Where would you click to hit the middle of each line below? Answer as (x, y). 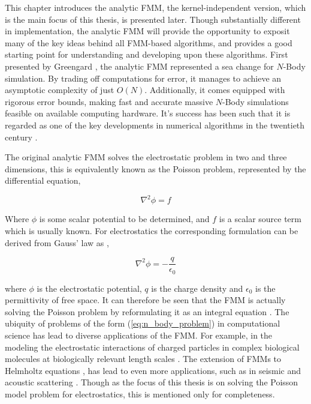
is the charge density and (197, 288)
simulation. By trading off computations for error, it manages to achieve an (143, 78)
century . (21, 137)
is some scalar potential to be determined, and (124, 219)
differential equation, (43, 180)
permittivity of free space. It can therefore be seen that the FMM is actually (145, 300)
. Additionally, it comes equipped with (215, 90)
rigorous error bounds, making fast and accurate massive (109, 101)
